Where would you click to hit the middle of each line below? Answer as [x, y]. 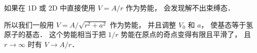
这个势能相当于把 [77, 34]
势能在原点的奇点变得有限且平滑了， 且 [186, 34]
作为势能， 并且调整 [143, 24]
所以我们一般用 [29, 24]
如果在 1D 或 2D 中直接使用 [50, 7]
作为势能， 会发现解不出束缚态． [180, 7]
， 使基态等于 [224, 24]
